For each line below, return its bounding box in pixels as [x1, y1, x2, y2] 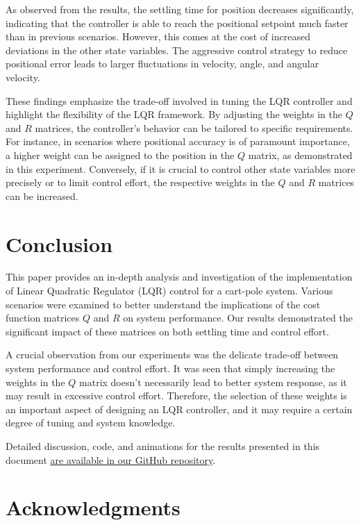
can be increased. [6, 188, 78, 203]
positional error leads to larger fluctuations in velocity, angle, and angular [6, 56, 319, 71]
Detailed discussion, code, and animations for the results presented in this [6, 438, 320, 453]
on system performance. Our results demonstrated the [123, 310, 353, 325]
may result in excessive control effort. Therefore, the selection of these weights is [6, 388, 347, 403]
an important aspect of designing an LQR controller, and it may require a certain [6, 401, 353, 416]
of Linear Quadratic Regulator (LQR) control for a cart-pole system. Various [6, 283, 333, 298]
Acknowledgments [6, 493, 180, 522]
